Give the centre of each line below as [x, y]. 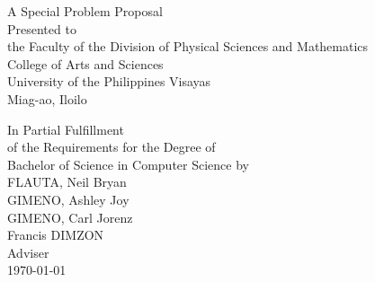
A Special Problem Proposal [85, 11]
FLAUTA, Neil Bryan [67, 182]
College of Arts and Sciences [85, 63]
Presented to [42, 28]
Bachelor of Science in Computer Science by [128, 164]
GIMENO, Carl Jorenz [70, 217]
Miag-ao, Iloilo [47, 98]
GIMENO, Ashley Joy [68, 199]
